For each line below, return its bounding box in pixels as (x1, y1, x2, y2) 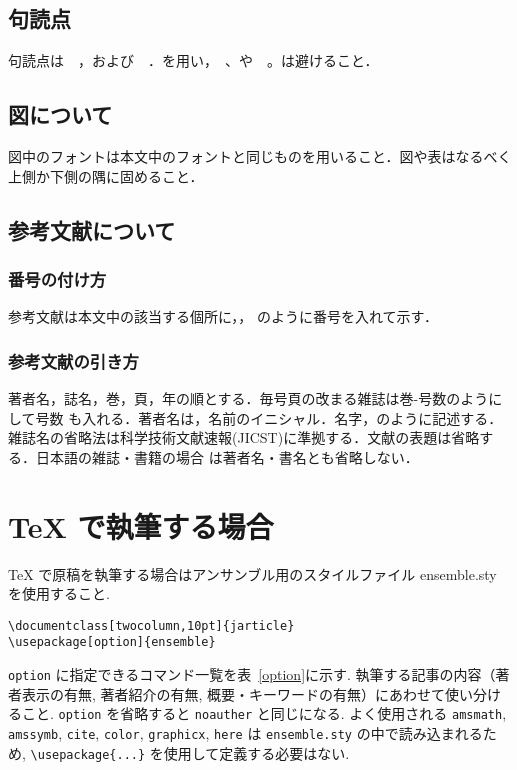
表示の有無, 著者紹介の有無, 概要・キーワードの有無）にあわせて (21, 683, 446, 704)
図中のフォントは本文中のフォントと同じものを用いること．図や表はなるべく (8, 146, 512, 166)
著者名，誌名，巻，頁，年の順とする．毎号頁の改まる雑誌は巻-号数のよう (8, 388, 489, 408)
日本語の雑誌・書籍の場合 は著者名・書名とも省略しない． (35, 446, 419, 467)
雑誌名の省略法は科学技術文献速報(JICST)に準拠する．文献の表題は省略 (8, 427, 480, 448)
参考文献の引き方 (8, 348, 139, 373)
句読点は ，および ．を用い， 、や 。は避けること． (8, 50, 379, 71)
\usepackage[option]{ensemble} (8, 635, 216, 650)
